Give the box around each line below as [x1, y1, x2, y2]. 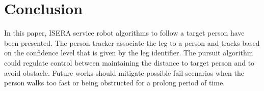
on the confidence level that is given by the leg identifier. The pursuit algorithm [4, 47, 253, 58]
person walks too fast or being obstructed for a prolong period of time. [4, 77, 225, 88]
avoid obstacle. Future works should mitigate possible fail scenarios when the [4, 67, 245, 78]
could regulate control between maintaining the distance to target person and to [4, 57, 255, 68]
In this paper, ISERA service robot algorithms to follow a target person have [4, 27, 245, 38]
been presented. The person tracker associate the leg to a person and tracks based [4, 37, 260, 48]
